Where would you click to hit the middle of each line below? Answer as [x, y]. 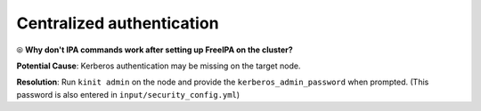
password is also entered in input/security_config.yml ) [128, 94]
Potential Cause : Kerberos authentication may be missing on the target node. [159, 66]
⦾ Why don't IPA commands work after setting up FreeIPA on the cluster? [155, 50]
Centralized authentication [118, 23]
